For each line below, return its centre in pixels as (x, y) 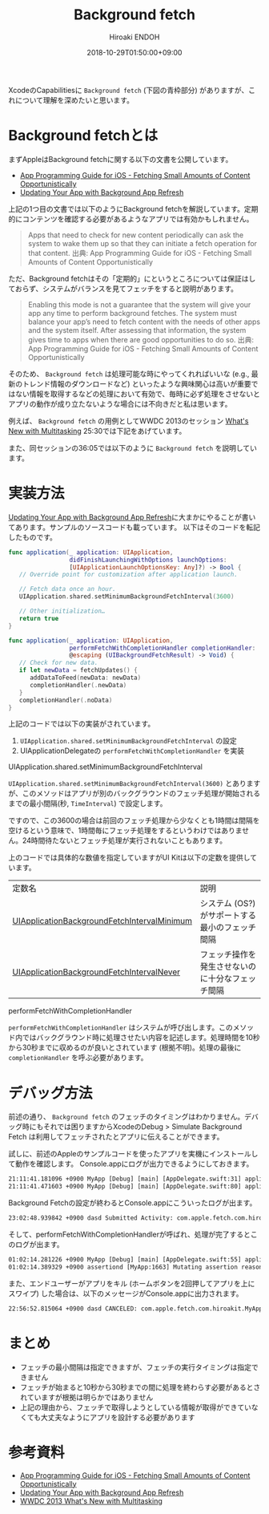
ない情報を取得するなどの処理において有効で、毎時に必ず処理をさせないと (138, 394)
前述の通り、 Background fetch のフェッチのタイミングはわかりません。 (126, 1117)
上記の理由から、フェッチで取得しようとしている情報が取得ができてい (136, 1407)
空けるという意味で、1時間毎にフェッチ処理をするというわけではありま (125, 831)
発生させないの (228, 966)
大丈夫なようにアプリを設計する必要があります (118, 1417)
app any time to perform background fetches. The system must (132, 313)
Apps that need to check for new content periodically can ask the (136, 235)
